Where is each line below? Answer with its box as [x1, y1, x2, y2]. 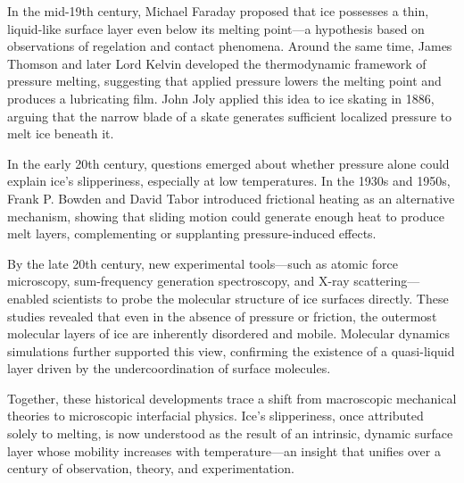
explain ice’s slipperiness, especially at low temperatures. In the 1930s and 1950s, [7, 171, 451, 190]
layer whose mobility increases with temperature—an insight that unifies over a [7, 441, 441, 460]
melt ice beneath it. [7, 124, 114, 143]
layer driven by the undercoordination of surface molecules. [7, 359, 331, 378]
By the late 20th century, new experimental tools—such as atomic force [7, 254, 399, 272]
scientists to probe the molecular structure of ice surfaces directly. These [53, 288, 449, 307]
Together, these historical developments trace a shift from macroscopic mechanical [7, 388, 457, 407]
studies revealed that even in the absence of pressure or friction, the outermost [7, 306, 437, 325]
